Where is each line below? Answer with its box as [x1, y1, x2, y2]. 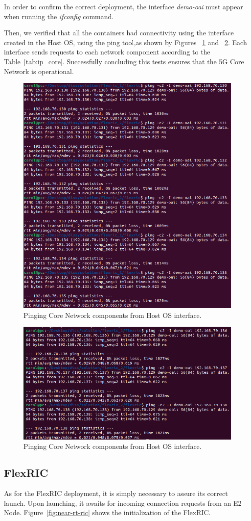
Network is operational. [4, 66, 74, 76]
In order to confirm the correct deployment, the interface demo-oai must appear [4, 1, 243, 11]
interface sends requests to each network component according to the [4, 47, 210, 57]
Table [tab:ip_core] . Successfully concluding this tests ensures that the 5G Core [4, 56, 244, 66]
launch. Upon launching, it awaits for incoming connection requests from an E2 [4, 497, 242, 508]
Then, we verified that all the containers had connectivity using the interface [4, 27, 234, 38]
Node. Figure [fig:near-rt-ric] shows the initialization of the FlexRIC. [4, 507, 211, 518]
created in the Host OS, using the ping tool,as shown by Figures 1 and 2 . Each [4, 37, 247, 47]
